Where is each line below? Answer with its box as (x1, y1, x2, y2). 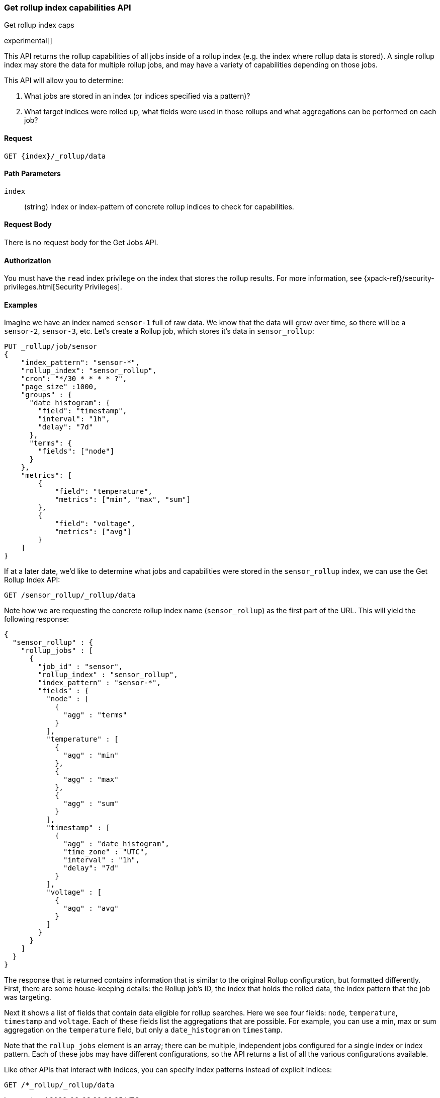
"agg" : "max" (63, 775, 119, 784)
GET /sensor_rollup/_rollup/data (4, 591, 136, 600)
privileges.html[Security (4, 282, 83, 291)
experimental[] (4, 36, 52, 45)
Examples (4, 300, 38, 309)
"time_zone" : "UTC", (63, 848, 148, 856)
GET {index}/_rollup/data (4, 152, 106, 160)
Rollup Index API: (4, 575, 60, 584)
